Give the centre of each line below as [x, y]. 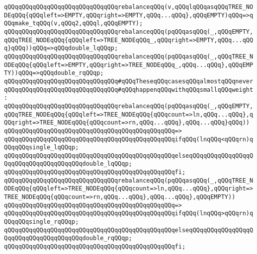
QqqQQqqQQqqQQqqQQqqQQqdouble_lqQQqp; [68, 164]
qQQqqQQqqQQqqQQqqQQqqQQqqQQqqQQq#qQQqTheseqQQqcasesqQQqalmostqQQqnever [129, 81]
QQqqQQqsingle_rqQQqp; [42, 222]
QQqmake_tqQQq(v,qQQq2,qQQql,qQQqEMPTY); [74, 24]
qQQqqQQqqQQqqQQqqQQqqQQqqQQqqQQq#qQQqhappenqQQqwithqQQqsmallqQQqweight [129, 90]
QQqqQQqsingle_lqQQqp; [42, 148]
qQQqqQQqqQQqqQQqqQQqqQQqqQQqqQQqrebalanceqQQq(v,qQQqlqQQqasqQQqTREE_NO [129, 7]
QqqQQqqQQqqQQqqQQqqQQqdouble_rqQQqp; [68, 238]
